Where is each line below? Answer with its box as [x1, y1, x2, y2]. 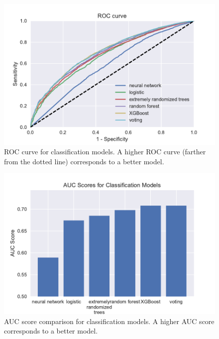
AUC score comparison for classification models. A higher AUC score [4, 316, 215, 326]
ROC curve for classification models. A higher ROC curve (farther [4, 146, 206, 157]
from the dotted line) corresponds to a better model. [4, 156, 164, 166]
